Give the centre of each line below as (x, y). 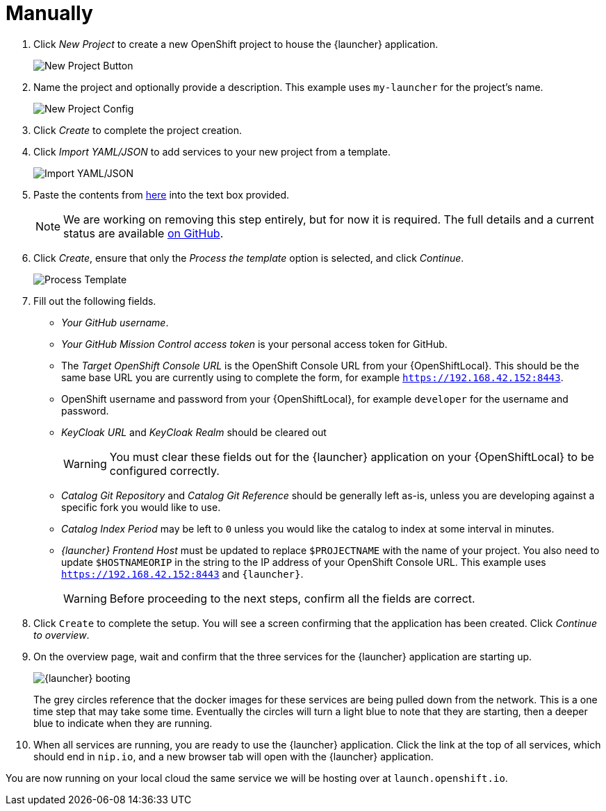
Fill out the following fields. (95, 301)
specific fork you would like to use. (141, 507)
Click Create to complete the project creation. (138, 130)
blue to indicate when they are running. (123, 723)
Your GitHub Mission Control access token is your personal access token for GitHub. (254, 344)
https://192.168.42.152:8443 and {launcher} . (182, 574)
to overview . (62, 635)
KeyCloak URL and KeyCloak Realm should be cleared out (194, 432)
